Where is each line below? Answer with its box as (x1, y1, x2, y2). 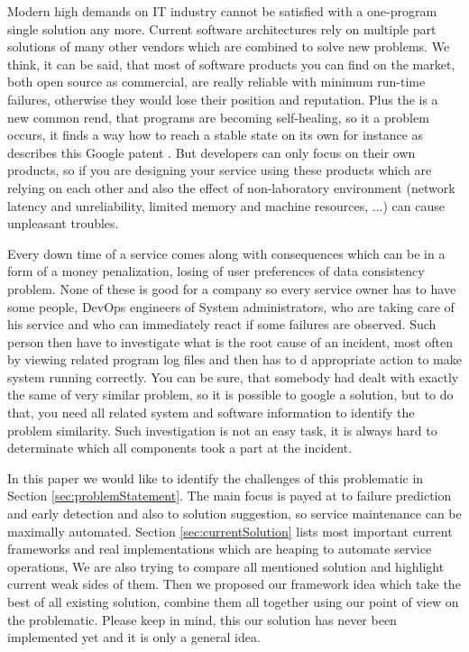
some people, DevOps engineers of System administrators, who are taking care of (7, 297, 455, 316)
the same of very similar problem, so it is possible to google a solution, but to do (7, 385, 454, 404)
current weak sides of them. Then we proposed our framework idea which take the (7, 574, 461, 593)
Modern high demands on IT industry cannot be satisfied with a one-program (7, 2, 437, 20)
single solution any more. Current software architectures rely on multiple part (7, 19, 437, 38)
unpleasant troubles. (7, 214, 119, 233)
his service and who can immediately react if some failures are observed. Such (7, 315, 437, 334)
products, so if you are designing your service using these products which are (7, 161, 432, 179)
